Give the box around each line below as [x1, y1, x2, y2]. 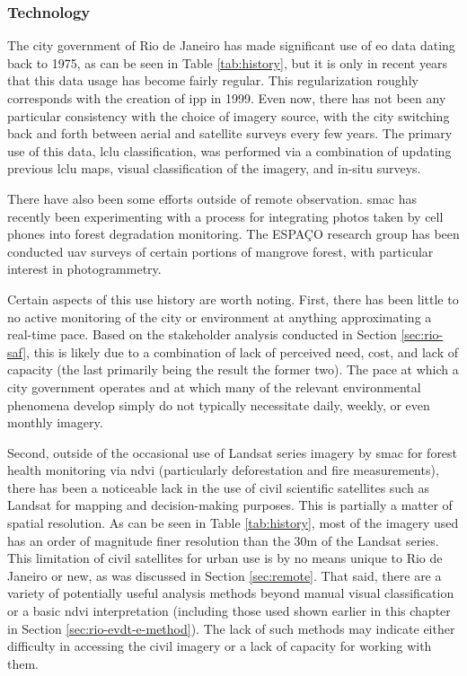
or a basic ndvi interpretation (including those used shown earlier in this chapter [7, 601, 451, 620]
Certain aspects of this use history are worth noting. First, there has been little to [7, 289, 459, 308]
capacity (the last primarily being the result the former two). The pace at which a [7, 360, 459, 379]
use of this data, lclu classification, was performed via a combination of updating [7, 141, 452, 160]
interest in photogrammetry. [7, 259, 162, 278]
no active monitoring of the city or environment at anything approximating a [7, 307, 432, 326]
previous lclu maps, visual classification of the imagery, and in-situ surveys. [7, 159, 421, 178]
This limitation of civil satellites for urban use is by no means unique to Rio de [7, 549, 443, 567]
